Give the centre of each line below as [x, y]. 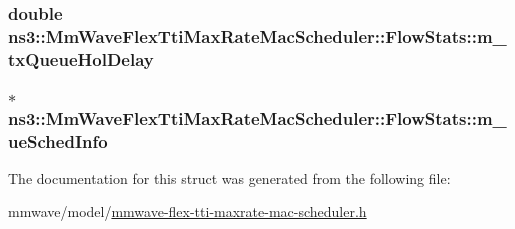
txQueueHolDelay [81, 58]
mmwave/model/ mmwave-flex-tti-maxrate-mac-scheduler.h [187, 211]
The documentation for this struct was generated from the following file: [229, 177]
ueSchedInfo [58, 140]
